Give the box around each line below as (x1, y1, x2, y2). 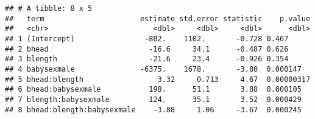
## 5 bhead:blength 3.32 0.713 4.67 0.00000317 (5, 75, 311, 84)
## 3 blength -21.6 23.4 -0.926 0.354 (5, 55, 289, 64)
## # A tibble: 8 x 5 (5, 4, 93, 13)
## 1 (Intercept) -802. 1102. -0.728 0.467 (5, 34, 289, 43)
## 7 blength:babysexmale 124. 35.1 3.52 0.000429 (5, 95, 302, 104)
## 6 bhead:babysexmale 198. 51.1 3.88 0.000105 (5, 85, 302, 94)
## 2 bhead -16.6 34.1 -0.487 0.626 (5, 44, 289, 53)
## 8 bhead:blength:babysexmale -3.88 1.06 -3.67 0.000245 (5, 105, 302, 114)
